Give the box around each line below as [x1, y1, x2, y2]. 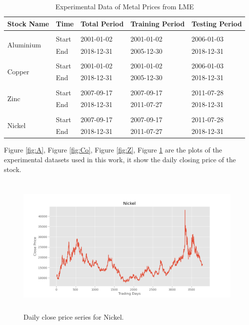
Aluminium [7, 40, 41, 50]
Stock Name [7, 18, 49, 28]
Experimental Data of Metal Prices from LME [55, 1, 194, 11]
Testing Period [191, 18, 242, 28]
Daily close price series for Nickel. [23, 312, 124, 322]
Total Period [80, 18, 124, 28]
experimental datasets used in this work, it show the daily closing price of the [4, 154, 236, 165]
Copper [7, 66, 29, 77]
